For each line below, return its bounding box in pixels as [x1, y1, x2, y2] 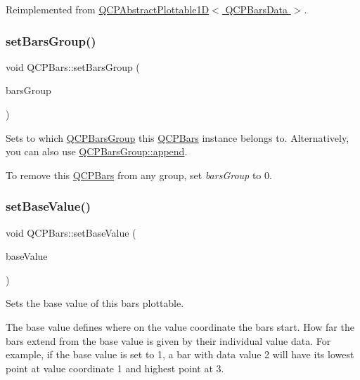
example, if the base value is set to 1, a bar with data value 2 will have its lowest [6, 347, 354, 362]
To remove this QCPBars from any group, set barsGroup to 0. [6, 167, 272, 182]
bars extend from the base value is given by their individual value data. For [6, 333, 331, 348]
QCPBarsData [225, 2, 288, 16]
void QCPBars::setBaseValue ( [6, 225, 136, 240]
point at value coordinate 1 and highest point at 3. [6, 360, 224, 375]
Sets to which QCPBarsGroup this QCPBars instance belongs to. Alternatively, [6, 130, 349, 145]
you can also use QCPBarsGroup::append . [6, 144, 188, 159]
